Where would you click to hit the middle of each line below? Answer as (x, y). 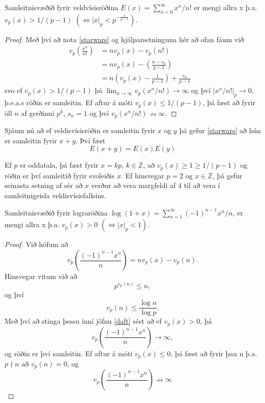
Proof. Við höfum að (36, 244)
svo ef (13, 90)
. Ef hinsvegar (142, 175)
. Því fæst (91, 140)
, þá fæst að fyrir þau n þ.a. (214, 353)
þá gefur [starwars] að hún (220, 130)
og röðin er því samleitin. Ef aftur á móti (69, 353)
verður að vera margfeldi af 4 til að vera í (156, 185)
